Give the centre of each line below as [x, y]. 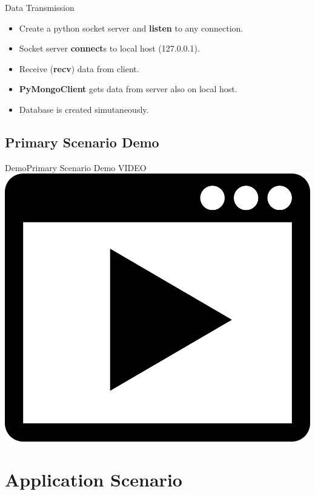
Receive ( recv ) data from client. [79, 68]
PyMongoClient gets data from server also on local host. [128, 89]
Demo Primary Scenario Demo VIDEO [76, 167]
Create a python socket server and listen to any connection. [131, 28]
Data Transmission [40, 7]
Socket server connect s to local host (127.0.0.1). [109, 48]
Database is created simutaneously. [84, 109]
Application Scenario [94, 480]
